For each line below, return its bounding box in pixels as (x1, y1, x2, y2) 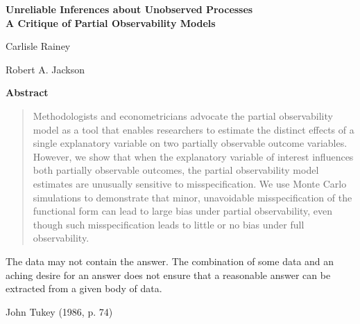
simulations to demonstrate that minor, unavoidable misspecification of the (33, 190, 352, 204)
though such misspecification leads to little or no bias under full (33, 217, 305, 231)
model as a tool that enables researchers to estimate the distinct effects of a (33, 122, 354, 136)
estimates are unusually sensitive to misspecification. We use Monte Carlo (33, 176, 347, 190)
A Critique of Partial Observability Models (6, 15, 216, 30)
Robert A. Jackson (6, 62, 85, 76)
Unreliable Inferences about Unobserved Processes (6, 2, 253, 16)
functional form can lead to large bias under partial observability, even (33, 204, 333, 218)
